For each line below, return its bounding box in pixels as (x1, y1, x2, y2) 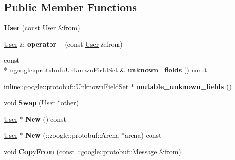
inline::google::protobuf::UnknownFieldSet (4, 81, 129, 91)
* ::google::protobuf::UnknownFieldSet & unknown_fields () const (4, 64, 207, 74)
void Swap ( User (4, 97, 55, 107)
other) (60, 97, 79, 107)
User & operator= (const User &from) (4, 38, 123, 49)
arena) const (124, 130, 162, 140)
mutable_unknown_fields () (136, 81, 232, 91)
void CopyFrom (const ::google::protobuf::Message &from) (4, 146, 181, 156)
